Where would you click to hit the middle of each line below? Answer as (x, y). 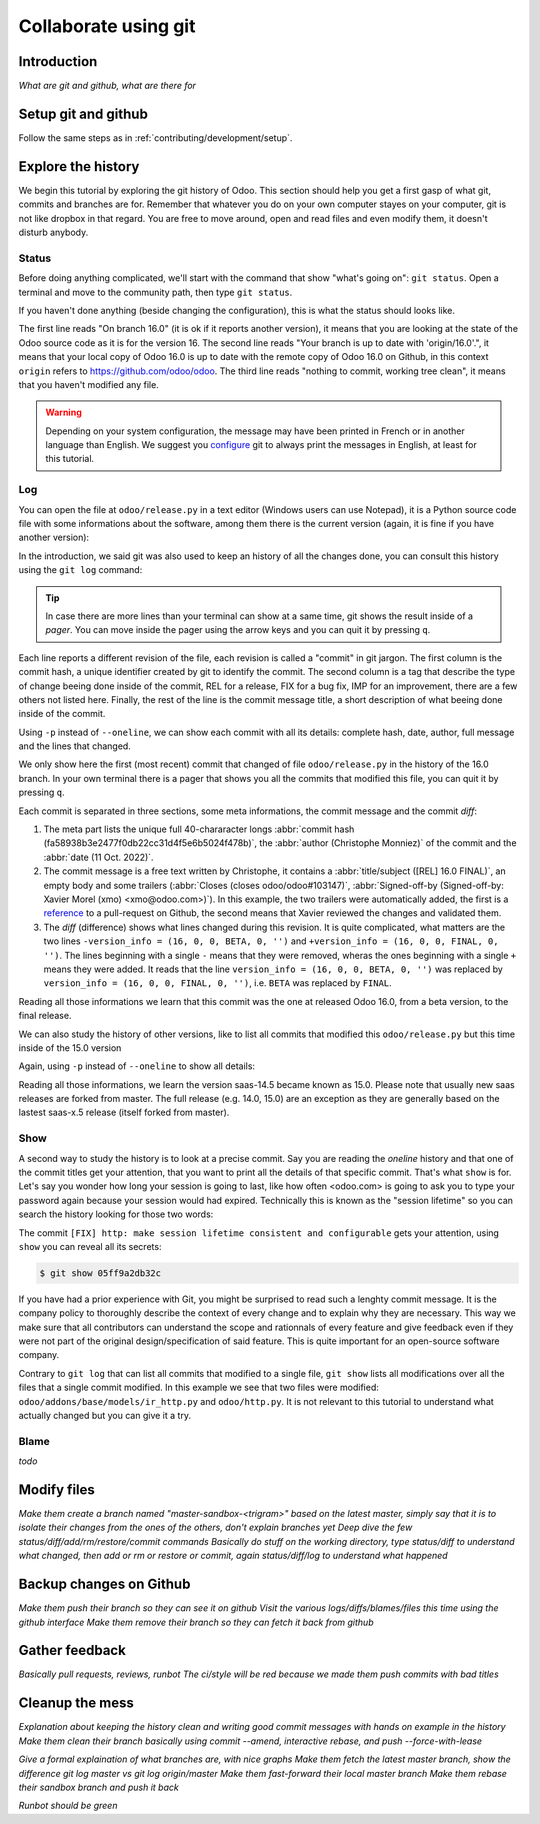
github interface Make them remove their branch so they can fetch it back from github (196, 1622)
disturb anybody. (53, 232)
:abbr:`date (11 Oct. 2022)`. (98, 857)
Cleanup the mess (76, 1703)
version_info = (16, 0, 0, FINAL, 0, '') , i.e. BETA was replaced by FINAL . (217, 983)
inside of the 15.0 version (70, 1047)
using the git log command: (80, 570)
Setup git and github (83, 113)
